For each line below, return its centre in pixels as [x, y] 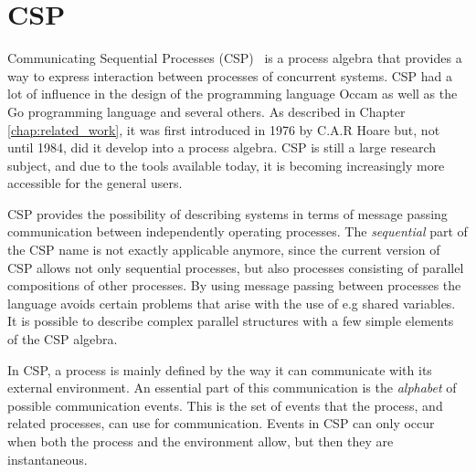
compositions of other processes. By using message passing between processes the [234, 285]
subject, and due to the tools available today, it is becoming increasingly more [226, 165]
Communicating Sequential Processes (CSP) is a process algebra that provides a [235, 58]
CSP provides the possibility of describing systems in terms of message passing [227, 213]
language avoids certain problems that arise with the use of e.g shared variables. [232, 303]
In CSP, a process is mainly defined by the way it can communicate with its [220, 369]
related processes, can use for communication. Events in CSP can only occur [221, 423]
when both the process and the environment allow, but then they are [201, 441]
